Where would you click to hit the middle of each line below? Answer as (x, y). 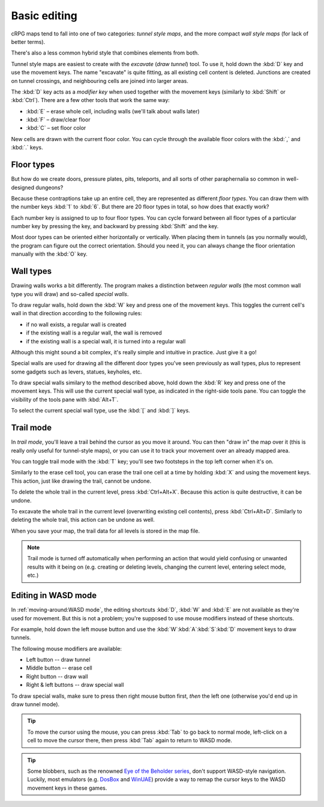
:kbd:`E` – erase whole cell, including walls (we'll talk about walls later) (113, 111)
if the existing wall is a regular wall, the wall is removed (94, 333)
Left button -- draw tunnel (58, 660)
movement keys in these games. (67, 788)
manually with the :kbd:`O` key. (49, 254)
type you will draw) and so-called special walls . (70, 294)
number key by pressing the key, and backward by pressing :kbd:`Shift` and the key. (115, 226)
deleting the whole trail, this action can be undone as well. (83, 520)
